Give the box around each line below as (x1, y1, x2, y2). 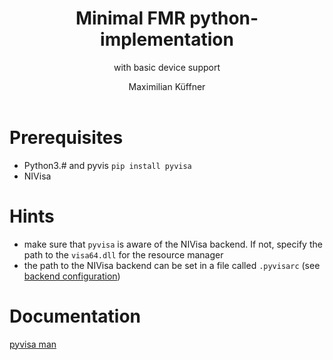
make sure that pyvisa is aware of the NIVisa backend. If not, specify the (23, 238, 323, 250)
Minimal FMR (75, 7, 186, 30)
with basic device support (113, 61, 221, 73)
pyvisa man (9, 338, 57, 350)
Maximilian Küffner (128, 80, 206, 92)
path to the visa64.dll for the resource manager (23, 248, 224, 261)
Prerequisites (9, 126, 124, 149)
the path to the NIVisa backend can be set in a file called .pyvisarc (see (23, 259, 321, 271)
